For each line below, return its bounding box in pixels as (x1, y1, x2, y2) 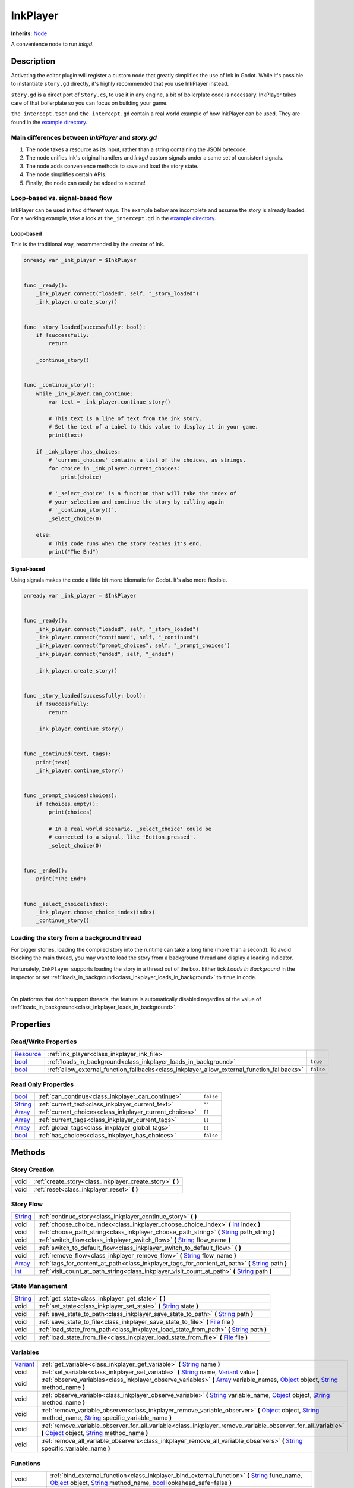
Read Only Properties (11, 1080, 74, 1089)
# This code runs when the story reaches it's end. (48, 540, 203, 547)
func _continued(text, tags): (23, 751, 112, 757)
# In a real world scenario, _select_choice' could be (48, 825, 212, 832)
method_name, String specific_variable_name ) (41, 1414, 172, 1422)
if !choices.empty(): (36, 801, 99, 807)
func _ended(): (23, 867, 68, 874)
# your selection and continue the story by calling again (48, 498, 225, 505)
